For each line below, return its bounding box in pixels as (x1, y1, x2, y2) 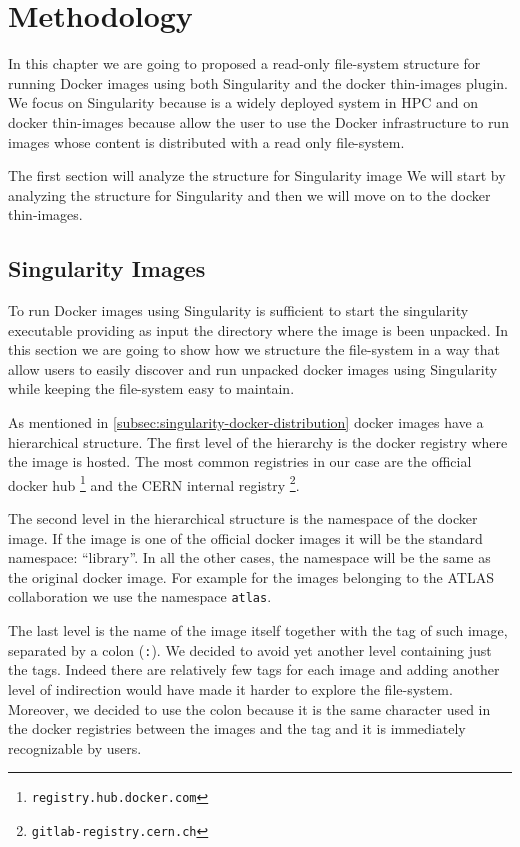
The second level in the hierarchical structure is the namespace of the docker (8, 508, 478, 529)
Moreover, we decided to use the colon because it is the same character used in (8, 698, 491, 719)
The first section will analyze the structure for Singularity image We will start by (8, 165, 506, 186)
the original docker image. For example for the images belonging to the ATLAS (8, 566, 494, 587)
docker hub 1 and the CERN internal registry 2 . (8, 471, 300, 495)
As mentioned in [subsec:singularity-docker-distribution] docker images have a (8, 412, 484, 433)
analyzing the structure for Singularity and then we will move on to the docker (8, 184, 491, 205)
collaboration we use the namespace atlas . (8, 586, 272, 607)
